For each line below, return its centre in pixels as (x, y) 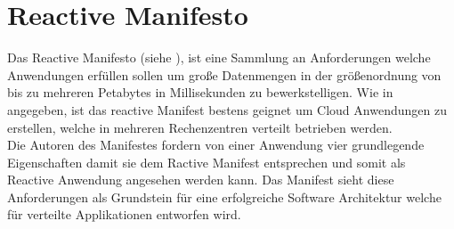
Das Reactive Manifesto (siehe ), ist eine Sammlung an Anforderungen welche (219, 57)
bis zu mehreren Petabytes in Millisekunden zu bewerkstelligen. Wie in (200, 92)
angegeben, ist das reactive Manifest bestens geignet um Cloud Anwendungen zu (227, 109)
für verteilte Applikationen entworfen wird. (124, 214)
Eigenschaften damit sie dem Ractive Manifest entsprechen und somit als (207, 162)
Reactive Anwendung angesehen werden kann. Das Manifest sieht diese (201, 180)
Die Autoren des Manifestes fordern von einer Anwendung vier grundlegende (216, 145)
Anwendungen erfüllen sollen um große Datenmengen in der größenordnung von (224, 74)
